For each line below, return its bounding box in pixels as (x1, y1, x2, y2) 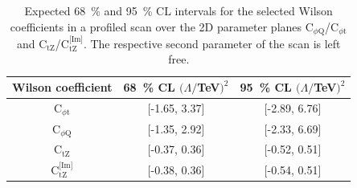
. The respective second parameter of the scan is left (83, 35, 341, 51)
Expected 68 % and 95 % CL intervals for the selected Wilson (24, 2, 333, 18)
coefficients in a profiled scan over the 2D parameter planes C (10, 18, 314, 35)
